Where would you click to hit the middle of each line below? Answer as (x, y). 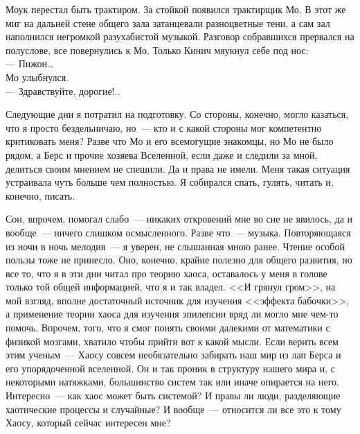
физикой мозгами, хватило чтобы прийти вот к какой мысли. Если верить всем (172, 341)
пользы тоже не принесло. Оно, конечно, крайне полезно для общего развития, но (179, 260)
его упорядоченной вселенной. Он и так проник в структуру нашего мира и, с (170, 368)
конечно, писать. (40, 195)
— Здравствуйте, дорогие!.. (63, 90)
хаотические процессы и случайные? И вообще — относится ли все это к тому (173, 409)
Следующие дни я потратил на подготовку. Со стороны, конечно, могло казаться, (177, 114)
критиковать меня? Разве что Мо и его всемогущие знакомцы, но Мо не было (170, 141)
